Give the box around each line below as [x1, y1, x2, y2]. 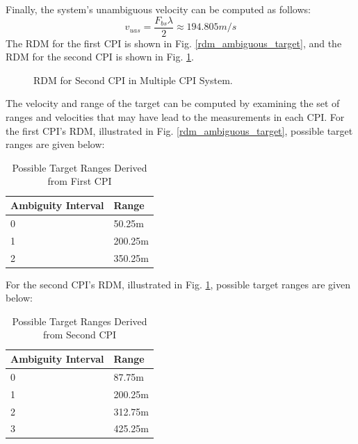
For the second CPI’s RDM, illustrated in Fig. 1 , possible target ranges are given [6, 277, 350, 291]
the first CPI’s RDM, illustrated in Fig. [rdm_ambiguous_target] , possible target [6, 123, 353, 138]
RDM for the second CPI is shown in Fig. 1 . [6, 49, 194, 64]
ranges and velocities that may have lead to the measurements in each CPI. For [6, 110, 345, 124]
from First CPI [47, 174, 112, 188]
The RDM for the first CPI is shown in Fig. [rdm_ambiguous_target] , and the [6, 35, 342, 50]
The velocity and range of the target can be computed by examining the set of [6, 96, 340, 110]
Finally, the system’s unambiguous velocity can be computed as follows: [6, 2, 311, 16]
